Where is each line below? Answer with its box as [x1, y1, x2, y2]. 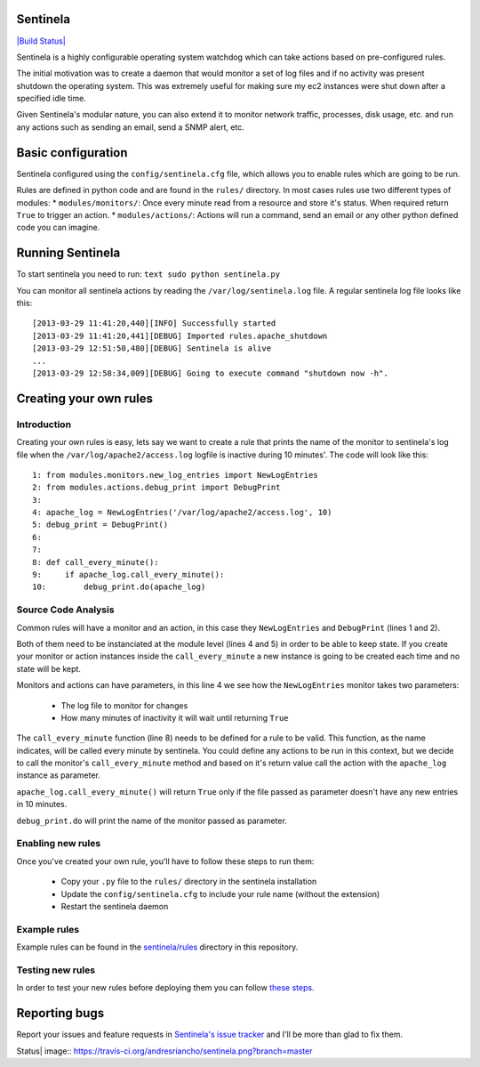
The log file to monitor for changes [60, 699, 188, 711]
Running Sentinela [16, 246, 121, 261]
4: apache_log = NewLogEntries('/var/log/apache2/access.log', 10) [32, 507, 332, 518]
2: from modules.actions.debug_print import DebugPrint [32, 482, 281, 493]
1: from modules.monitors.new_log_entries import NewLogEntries [32, 470, 319, 480]
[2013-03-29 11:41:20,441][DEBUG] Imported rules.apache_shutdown [32, 330, 328, 341]
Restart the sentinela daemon [60, 901, 169, 911]
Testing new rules [16, 964, 96, 976]
